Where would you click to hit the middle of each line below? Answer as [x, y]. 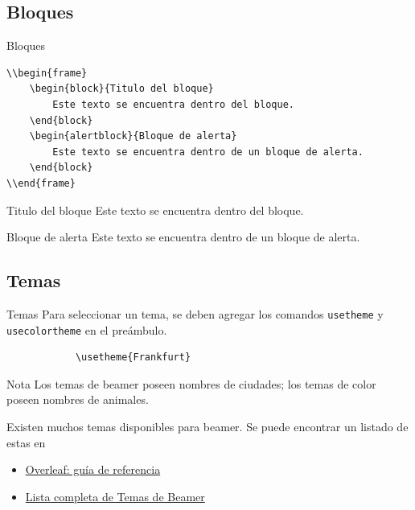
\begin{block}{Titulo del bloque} [121, 89]
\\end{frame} [41, 183]
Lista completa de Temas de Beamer [115, 496]
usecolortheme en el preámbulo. [87, 329]
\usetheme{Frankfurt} [133, 358]
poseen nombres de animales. [78, 399]
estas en [26, 442]
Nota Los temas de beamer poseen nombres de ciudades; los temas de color [191, 383]
